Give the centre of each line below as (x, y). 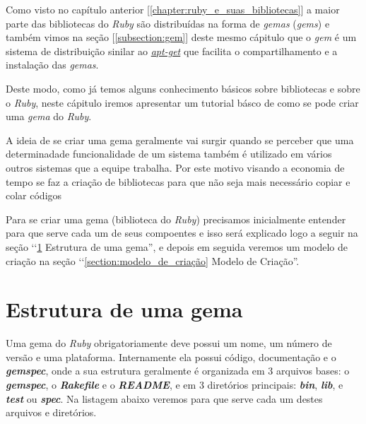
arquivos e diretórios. (51, 412)
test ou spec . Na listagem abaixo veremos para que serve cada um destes (164, 398)
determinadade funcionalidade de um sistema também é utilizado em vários (169, 154)
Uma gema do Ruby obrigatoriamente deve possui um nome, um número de (169, 343)
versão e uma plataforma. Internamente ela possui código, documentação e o (171, 357)
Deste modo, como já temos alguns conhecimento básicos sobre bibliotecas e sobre (183, 88)
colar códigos (34, 195)
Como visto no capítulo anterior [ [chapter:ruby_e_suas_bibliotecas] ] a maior (173, 9)
